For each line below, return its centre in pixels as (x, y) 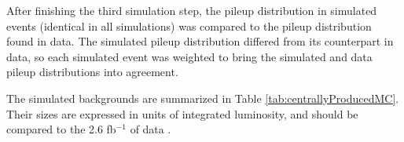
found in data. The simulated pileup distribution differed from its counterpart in (200, 41)
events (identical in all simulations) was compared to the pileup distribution (189, 25)
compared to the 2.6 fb (61, 129)
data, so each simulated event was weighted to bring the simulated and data (189, 56)
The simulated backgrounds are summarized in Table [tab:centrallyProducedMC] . (203, 98)
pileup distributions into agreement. (92, 72)
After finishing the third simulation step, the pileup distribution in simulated (192, 10)
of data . (151, 129)
